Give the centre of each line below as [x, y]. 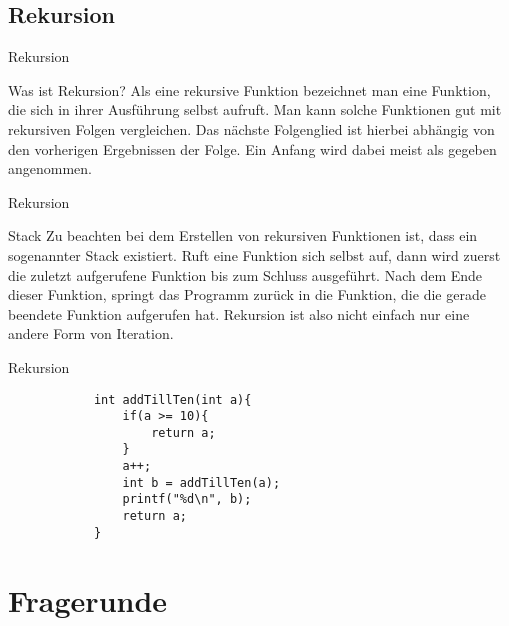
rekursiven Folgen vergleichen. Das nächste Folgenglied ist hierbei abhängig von [251, 128]
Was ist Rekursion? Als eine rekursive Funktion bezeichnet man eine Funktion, [249, 89]
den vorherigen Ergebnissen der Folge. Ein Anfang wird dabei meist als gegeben [252, 148]
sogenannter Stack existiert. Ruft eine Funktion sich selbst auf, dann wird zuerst [254, 254]
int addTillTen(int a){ [172, 399]
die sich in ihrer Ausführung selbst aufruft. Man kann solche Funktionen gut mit [255, 109]
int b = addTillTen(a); [201, 482]
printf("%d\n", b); [187, 499]
